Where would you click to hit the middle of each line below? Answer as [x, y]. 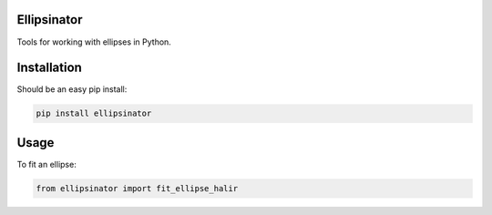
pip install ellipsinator [94, 113]
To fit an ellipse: [46, 164]
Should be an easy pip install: [72, 89]
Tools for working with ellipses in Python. [94, 42]
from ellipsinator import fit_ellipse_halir [137, 188]
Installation [49, 68]
